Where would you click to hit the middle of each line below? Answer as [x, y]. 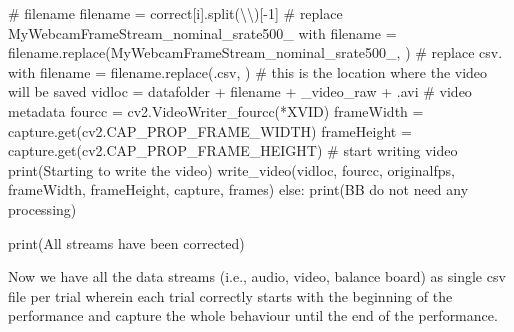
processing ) [42, 208]
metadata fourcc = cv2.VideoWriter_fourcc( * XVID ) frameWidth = [216, 110]
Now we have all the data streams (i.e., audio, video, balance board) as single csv [257, 276]
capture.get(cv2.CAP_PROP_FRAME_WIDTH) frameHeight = [210, 130]
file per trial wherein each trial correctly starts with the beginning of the [230, 295]
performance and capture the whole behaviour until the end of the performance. [253, 315]
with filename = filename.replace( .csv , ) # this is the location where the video [248, 71]
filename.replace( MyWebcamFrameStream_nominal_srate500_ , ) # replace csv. [255, 52]
